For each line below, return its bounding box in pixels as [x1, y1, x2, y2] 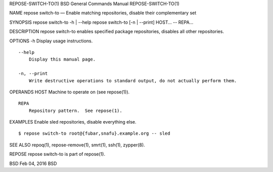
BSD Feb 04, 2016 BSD [9, 160, 57, 166]
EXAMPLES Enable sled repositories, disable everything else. [9, 119, 136, 125]
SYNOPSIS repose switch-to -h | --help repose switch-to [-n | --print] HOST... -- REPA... [9, 19, 194, 25]
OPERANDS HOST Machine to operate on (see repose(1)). [9, 89, 130, 95]
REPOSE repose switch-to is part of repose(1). [9, 151, 106, 157]
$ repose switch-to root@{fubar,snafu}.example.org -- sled [18, 131, 170, 136]
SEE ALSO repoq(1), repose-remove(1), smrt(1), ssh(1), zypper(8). [9, 142, 145, 148]
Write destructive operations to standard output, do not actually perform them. [28, 78, 237, 83]
